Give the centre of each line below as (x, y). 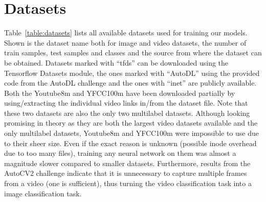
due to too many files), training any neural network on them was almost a (120, 153)
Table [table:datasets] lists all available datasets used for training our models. (126, 33)
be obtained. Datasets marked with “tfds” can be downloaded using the (116, 62)
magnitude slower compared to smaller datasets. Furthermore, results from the (127, 163)
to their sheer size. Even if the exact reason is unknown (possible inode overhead (130, 143)
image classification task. (43, 193)
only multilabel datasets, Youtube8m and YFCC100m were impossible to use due (131, 133)
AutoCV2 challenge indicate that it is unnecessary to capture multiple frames (126, 173)
